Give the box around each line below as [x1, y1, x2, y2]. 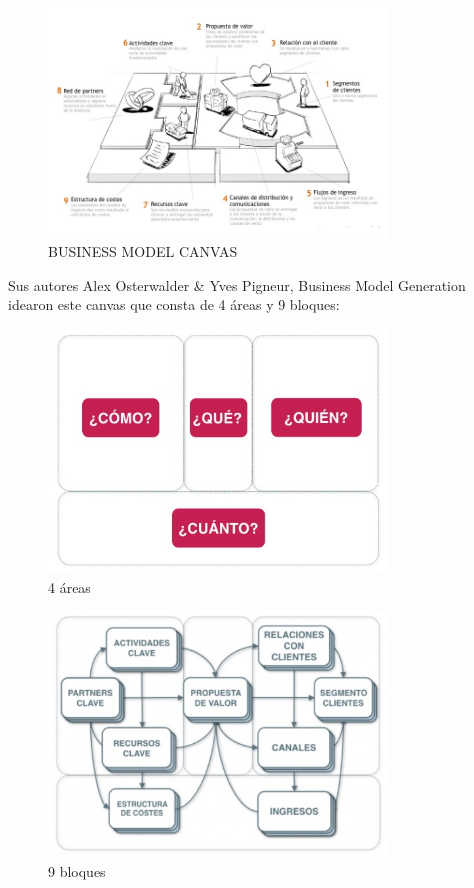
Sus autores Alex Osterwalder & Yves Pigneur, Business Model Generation [8, 274, 466, 295]
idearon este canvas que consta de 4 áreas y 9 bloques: [8, 294, 340, 315]
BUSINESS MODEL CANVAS [48, 241, 238, 262]
